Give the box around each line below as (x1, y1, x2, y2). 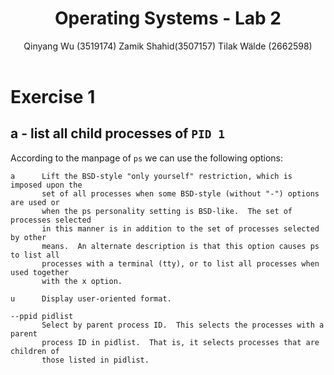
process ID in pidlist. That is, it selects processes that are (41, 337, 320, 347)
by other (10, 232, 47, 242)
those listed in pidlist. (41, 355, 150, 365)
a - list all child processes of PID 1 (10, 125, 226, 142)
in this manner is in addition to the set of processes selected (41, 223, 320, 234)
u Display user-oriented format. (10, 293, 172, 304)
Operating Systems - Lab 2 (54, 7, 282, 30)
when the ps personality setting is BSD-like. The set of (41, 206, 293, 216)
